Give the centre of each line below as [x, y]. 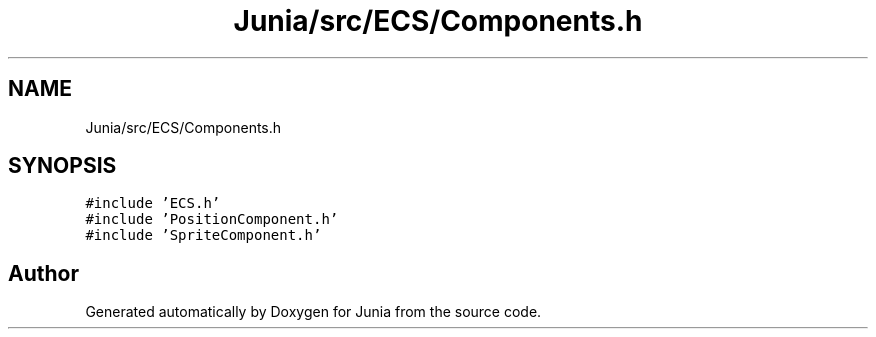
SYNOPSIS [62, 166]
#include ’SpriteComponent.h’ [203, 235]
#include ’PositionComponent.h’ [212, 219]
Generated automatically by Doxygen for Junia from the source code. [313, 312]
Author [43, 273]
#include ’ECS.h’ [153, 203]
